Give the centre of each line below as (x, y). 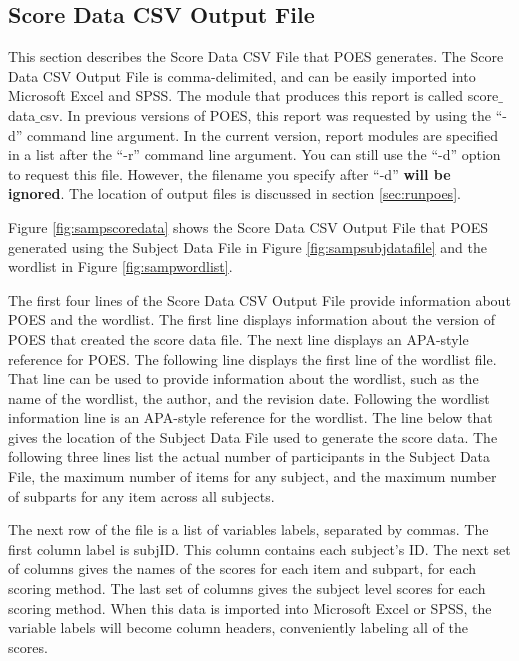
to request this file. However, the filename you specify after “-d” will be (229, 173)
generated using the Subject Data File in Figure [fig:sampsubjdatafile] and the (247, 246)
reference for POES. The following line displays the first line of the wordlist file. (252, 358)
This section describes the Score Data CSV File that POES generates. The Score (256, 56)
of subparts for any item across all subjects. (141, 495)
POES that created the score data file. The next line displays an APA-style (238, 338)
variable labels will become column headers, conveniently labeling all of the (238, 627)
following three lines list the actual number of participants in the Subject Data (249, 456)
